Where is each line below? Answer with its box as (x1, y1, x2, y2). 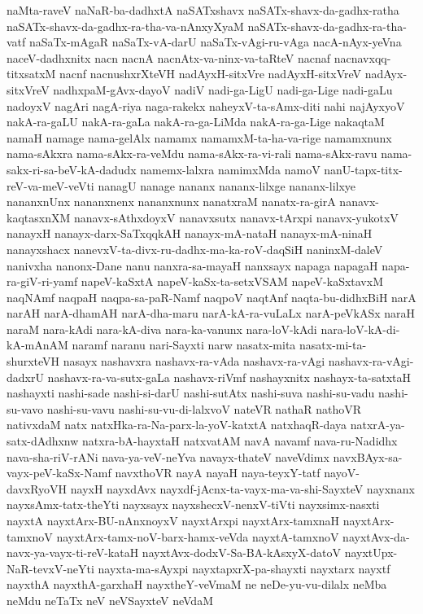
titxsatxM (7, 65, 56, 82)
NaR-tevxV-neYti (7, 559, 94, 577)
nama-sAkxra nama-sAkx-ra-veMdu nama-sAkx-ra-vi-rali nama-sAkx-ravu (7, 145, 377, 162)
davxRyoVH (7, 480, 68, 497)
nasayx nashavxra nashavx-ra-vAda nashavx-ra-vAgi (63, 353, 325, 370)
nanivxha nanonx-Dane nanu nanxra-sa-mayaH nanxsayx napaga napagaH (7, 257, 378, 274)
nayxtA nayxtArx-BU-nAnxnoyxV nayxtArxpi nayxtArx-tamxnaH (7, 512, 340, 528)
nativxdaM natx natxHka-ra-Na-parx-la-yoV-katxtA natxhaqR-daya (7, 416, 347, 433)
